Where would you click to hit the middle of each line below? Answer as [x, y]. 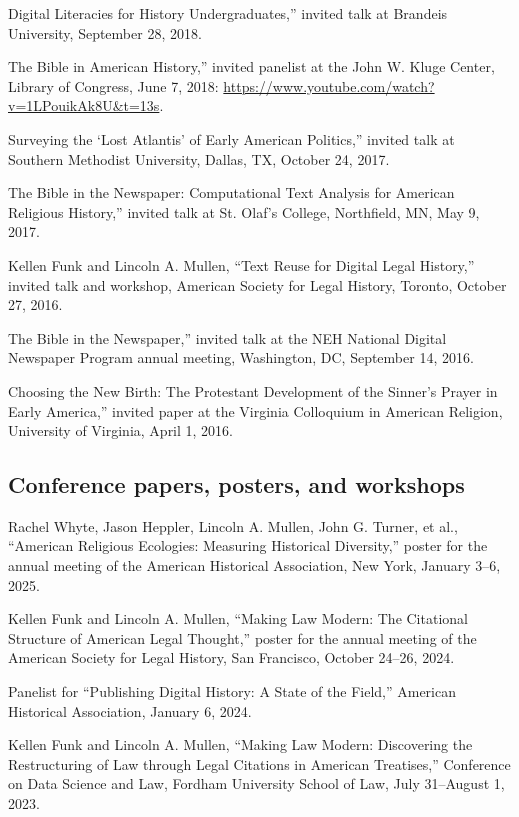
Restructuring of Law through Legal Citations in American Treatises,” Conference [259, 763]
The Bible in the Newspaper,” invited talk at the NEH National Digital [227, 337]
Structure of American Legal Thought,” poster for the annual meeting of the [242, 637]
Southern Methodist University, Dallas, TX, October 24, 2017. [199, 158]
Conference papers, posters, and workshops [236, 484]
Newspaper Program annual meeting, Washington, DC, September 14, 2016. [241, 357]
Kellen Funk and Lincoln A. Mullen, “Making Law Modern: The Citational [238, 618]
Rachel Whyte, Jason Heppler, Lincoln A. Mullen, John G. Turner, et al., [233, 525]
